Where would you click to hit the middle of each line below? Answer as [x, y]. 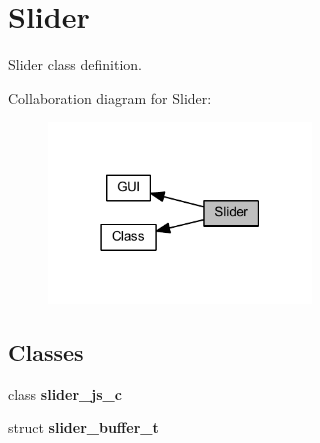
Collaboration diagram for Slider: [110, 97]
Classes [46, 351]
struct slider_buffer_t [83, 427]
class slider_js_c [65, 393]
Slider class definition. [75, 64]
